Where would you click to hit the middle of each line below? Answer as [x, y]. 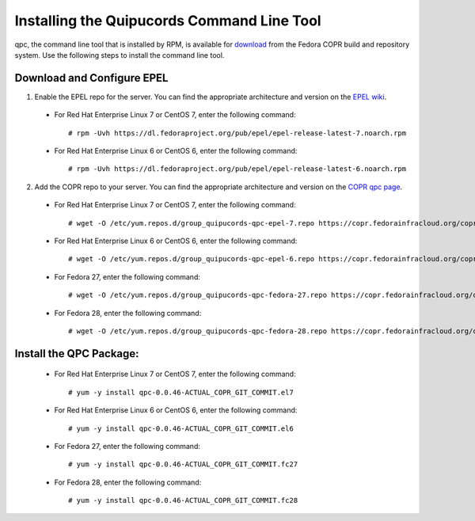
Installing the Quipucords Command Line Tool [168, 21]
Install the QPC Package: [77, 354]
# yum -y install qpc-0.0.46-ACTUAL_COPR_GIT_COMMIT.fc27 [183, 464]
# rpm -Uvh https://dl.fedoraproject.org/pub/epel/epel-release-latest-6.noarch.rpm [237, 169]
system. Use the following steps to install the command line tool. [120, 55]
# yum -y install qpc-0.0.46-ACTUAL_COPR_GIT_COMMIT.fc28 [183, 500]
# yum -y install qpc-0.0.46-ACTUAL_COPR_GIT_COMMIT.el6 [181, 428]
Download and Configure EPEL [91, 78]
